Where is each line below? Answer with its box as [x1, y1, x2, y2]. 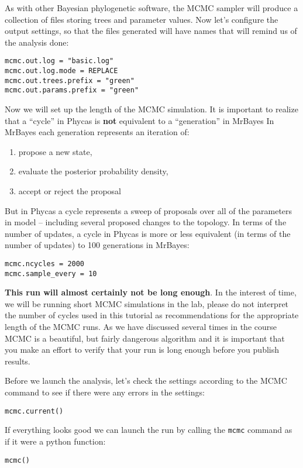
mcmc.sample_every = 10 [5, 269, 97, 278]
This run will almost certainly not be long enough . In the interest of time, [5, 286, 297, 298]
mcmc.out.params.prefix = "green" [5, 86, 139, 95]
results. [5, 355, 30, 367]
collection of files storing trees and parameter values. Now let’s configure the [5, 13, 278, 25]
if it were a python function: [5, 435, 106, 447]
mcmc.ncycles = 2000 [5, 259, 85, 268]
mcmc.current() [5, 407, 64, 415]
